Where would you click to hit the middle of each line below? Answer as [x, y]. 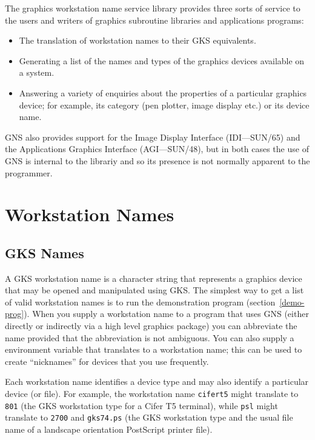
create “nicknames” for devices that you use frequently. [107, 361]
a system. [37, 72]
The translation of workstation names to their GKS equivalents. [138, 40]
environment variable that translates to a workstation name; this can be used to [154, 349]
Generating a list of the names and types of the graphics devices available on [162, 60]
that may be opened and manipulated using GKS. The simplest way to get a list [154, 290]
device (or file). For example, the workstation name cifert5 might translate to [152, 394]
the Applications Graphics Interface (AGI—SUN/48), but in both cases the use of [157, 149]
